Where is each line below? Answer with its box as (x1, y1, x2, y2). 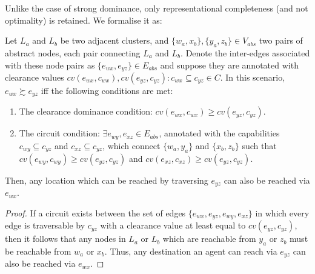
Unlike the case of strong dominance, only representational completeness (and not (5, 2, 308, 14)
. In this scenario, (220, 71, 285, 84)
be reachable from (5, 245, 71, 258)
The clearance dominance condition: (19, 105, 153, 118)
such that (242, 139, 277, 152)
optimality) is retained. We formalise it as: (5, 13, 162, 26)
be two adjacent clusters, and (60, 34, 169, 47)
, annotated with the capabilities (159, 127, 280, 139)
